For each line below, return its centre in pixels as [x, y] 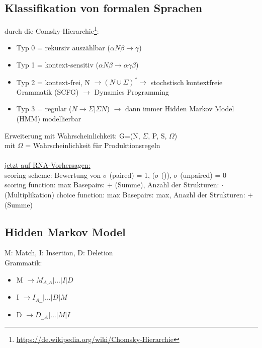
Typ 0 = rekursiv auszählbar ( [63, 48]
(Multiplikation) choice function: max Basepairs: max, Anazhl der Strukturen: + [129, 195]
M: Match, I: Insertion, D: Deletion [59, 253]
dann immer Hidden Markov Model [180, 109]
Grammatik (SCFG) [48, 91]
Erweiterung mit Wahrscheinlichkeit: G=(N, [72, 135]
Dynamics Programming [132, 91]
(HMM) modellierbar [49, 118]
